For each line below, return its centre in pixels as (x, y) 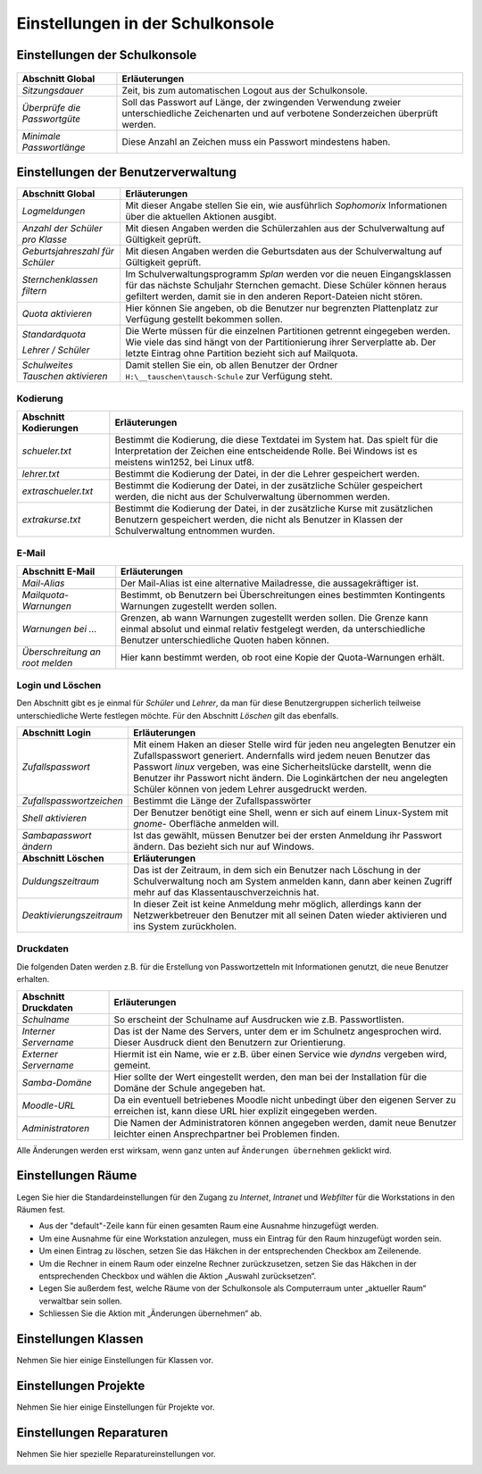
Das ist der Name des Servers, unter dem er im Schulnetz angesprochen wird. (278, 1031)
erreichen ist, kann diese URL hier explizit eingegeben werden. (245, 1111)
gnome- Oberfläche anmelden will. (206, 824)
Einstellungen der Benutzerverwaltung (126, 172)
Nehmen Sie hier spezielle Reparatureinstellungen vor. (116, 1453)
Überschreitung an (62, 652)
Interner (38, 1031)
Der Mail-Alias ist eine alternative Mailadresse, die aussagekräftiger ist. (270, 583)
